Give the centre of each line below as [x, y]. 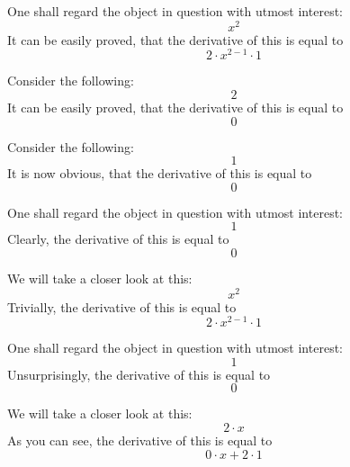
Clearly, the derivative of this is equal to [118, 239]
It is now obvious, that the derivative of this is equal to [160, 173]
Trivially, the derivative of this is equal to [122, 306]
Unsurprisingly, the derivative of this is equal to [139, 374]
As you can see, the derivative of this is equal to [140, 440]
